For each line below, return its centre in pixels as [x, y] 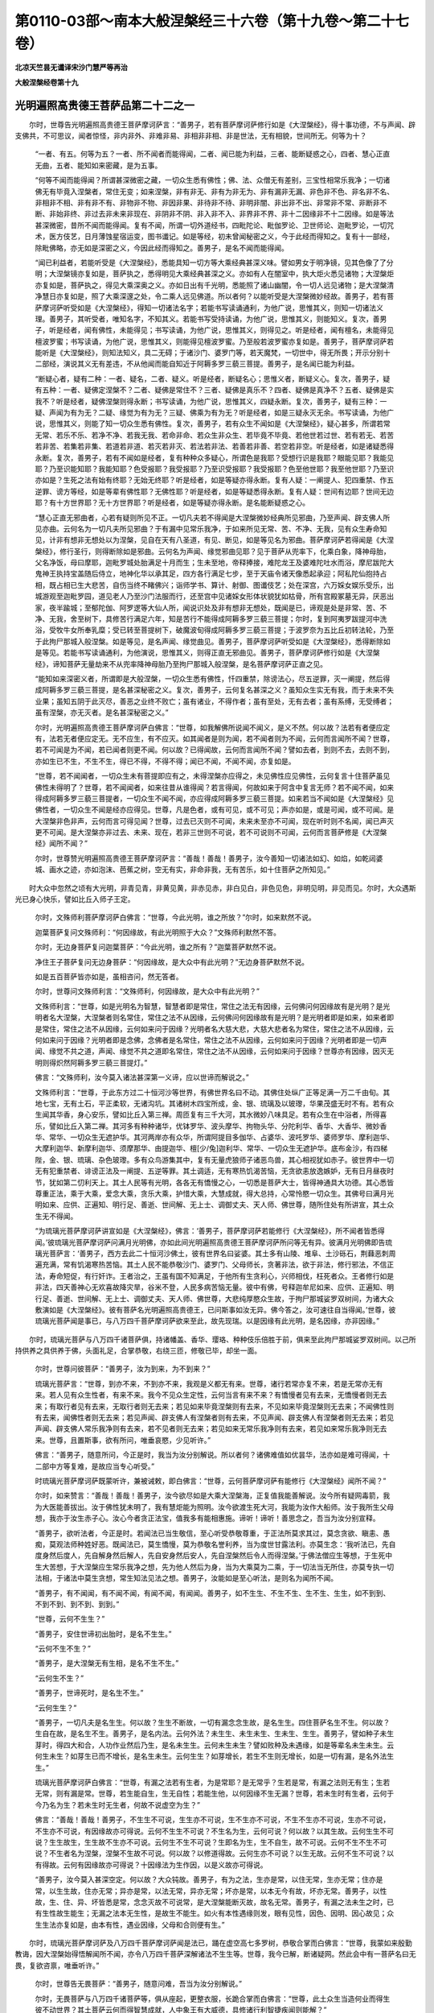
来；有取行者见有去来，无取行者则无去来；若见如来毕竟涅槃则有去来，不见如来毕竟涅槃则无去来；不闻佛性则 [214, 1406]
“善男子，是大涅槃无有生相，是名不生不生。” [107, 1664]
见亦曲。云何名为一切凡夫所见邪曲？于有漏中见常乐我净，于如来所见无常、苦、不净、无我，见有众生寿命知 [211, 528]
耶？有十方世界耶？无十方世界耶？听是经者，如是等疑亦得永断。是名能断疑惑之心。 [172, 502]
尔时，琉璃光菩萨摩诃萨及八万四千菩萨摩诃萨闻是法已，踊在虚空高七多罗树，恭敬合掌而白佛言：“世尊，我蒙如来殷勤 [221, 1943]
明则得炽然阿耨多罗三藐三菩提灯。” [91, 1062]
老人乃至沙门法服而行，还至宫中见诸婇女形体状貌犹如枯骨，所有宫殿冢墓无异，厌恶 [250, 597]
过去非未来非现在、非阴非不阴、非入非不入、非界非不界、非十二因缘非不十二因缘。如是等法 [242, 214]
